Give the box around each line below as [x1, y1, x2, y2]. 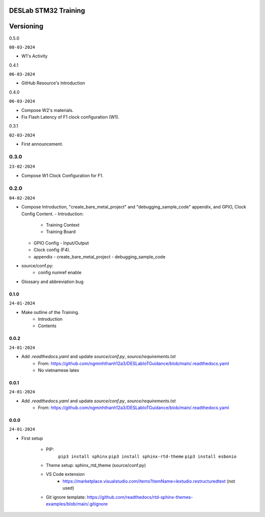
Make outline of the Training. [21, 309, 79, 315]
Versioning [9, 22, 44, 30]
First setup [21, 435, 43, 441]
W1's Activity [21, 53, 48, 59]
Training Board [46, 229, 76, 235]
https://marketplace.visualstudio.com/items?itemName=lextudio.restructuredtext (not [62, 478, 235, 484]
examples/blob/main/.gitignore [46, 501, 108, 507]
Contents [38, 323, 56, 329]
